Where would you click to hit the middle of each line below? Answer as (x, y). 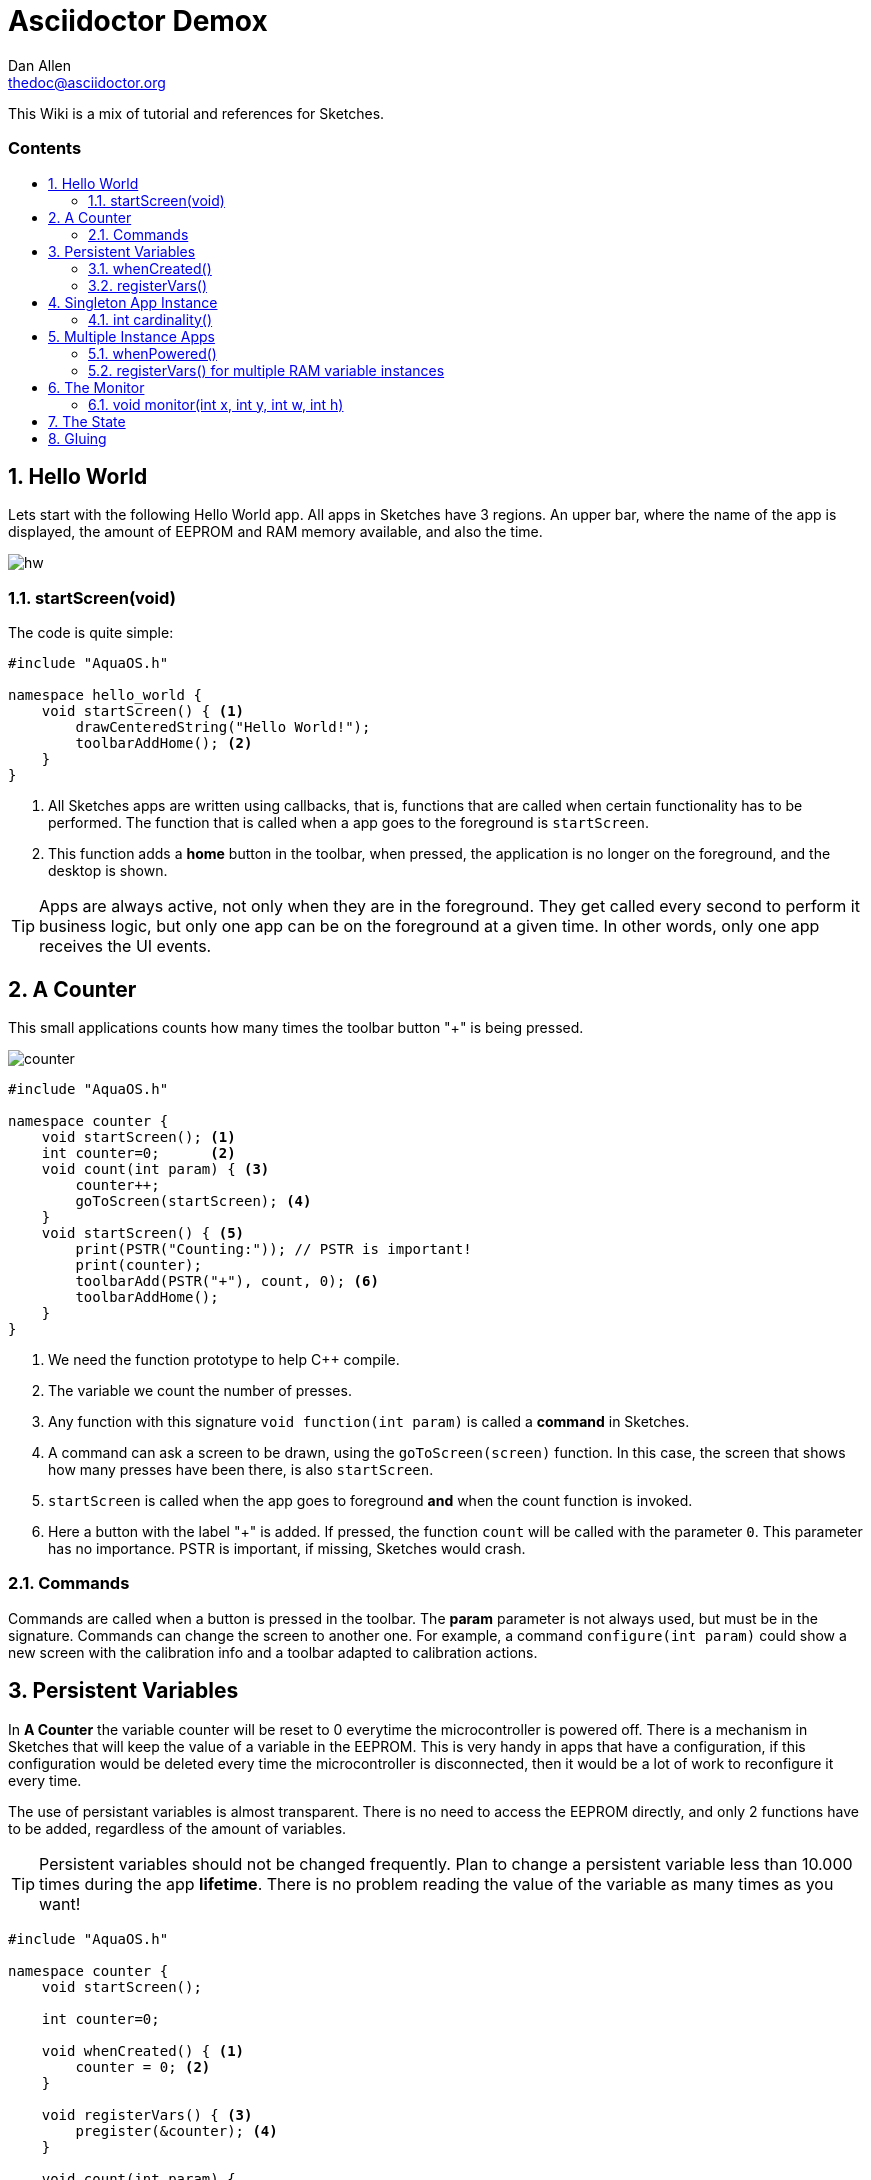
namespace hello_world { (105, 695)
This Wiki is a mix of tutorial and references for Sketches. (196, 113)
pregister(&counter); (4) (176, 2130)
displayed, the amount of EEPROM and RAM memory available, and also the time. (275, 532)
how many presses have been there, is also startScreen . (241, 1469)
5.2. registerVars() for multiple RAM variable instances (266, 370)
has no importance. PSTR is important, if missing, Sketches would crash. (287, 1548)
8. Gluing (77, 438)
